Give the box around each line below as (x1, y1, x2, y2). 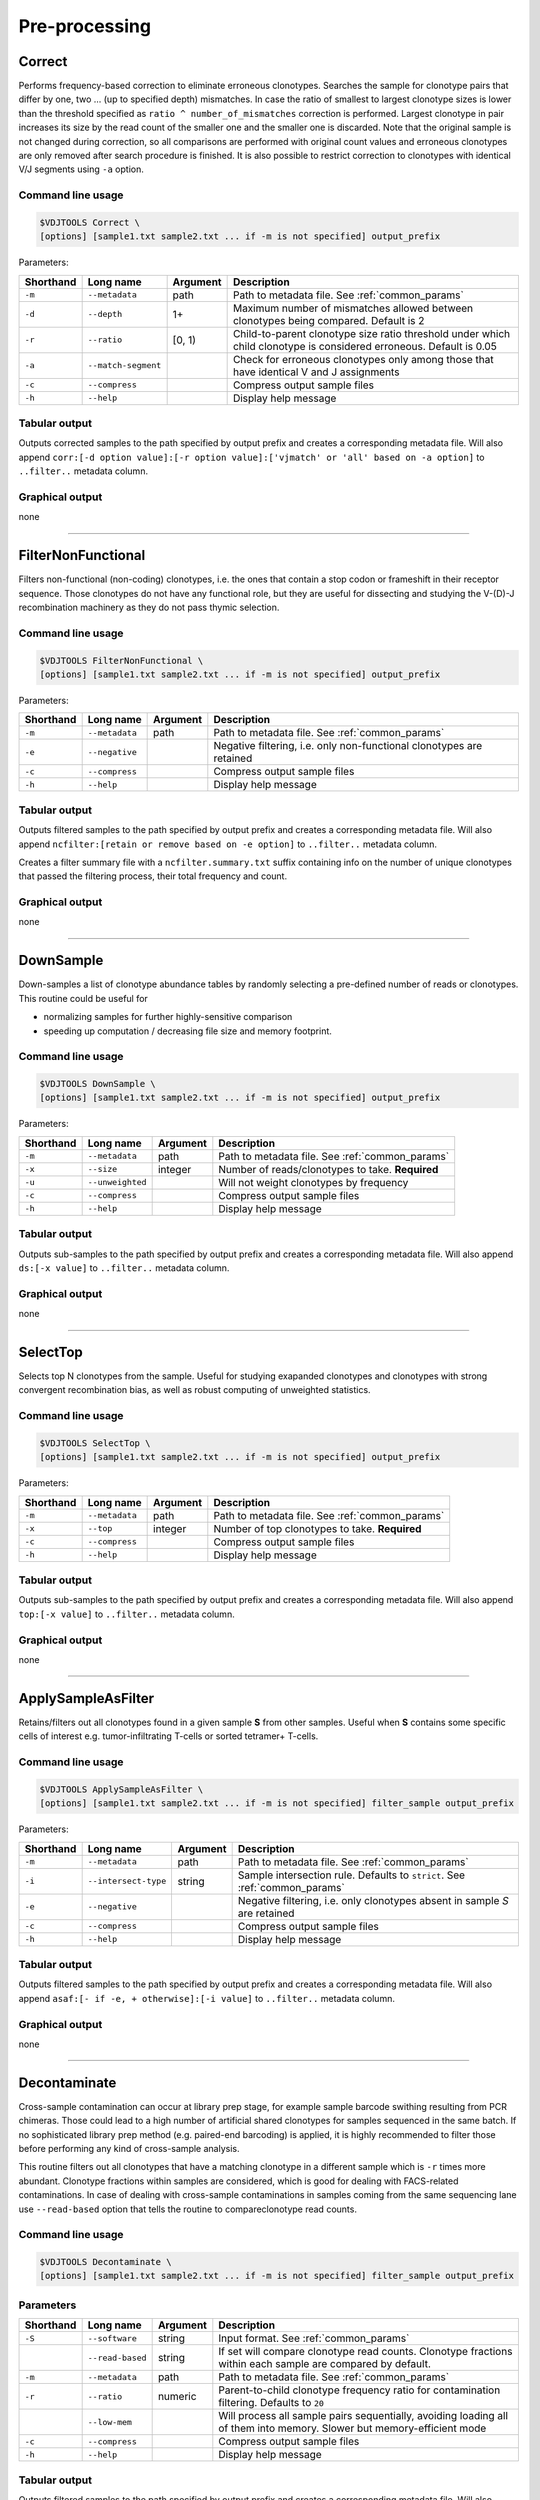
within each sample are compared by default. (218, 2357, 432, 2371)
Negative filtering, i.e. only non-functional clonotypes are (213, 739, 483, 753)
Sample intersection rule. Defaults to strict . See (237, 1868, 465, 1882)
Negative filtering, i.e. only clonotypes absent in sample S (237, 1893, 509, 1907)
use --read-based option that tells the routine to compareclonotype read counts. (18, 2203, 357, 2215)
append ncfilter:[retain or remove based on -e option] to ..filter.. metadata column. (18, 838, 438, 850)
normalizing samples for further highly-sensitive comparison (43, 1011, 293, 1023)
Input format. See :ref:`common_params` (218, 2331, 410, 2345)
